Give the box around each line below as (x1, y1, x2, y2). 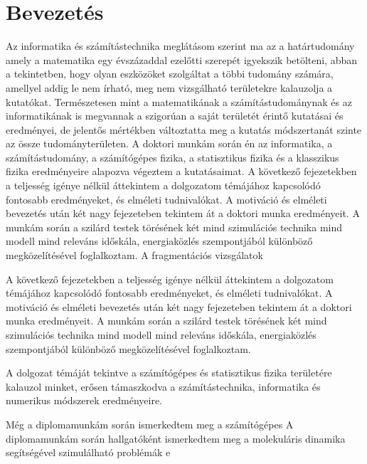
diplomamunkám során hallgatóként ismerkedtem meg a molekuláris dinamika (6, 431, 346, 445)
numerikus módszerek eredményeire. (6, 393, 163, 408)
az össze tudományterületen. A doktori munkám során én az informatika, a (6, 136, 333, 151)
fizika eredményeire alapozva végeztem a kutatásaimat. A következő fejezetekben (6, 164, 357, 179)
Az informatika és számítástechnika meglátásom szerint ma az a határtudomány (6, 38, 355, 53)
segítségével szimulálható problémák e (6, 445, 171, 460)
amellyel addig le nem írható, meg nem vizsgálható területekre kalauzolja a (6, 80, 333, 95)
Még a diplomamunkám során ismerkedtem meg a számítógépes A (6, 416, 294, 431)
